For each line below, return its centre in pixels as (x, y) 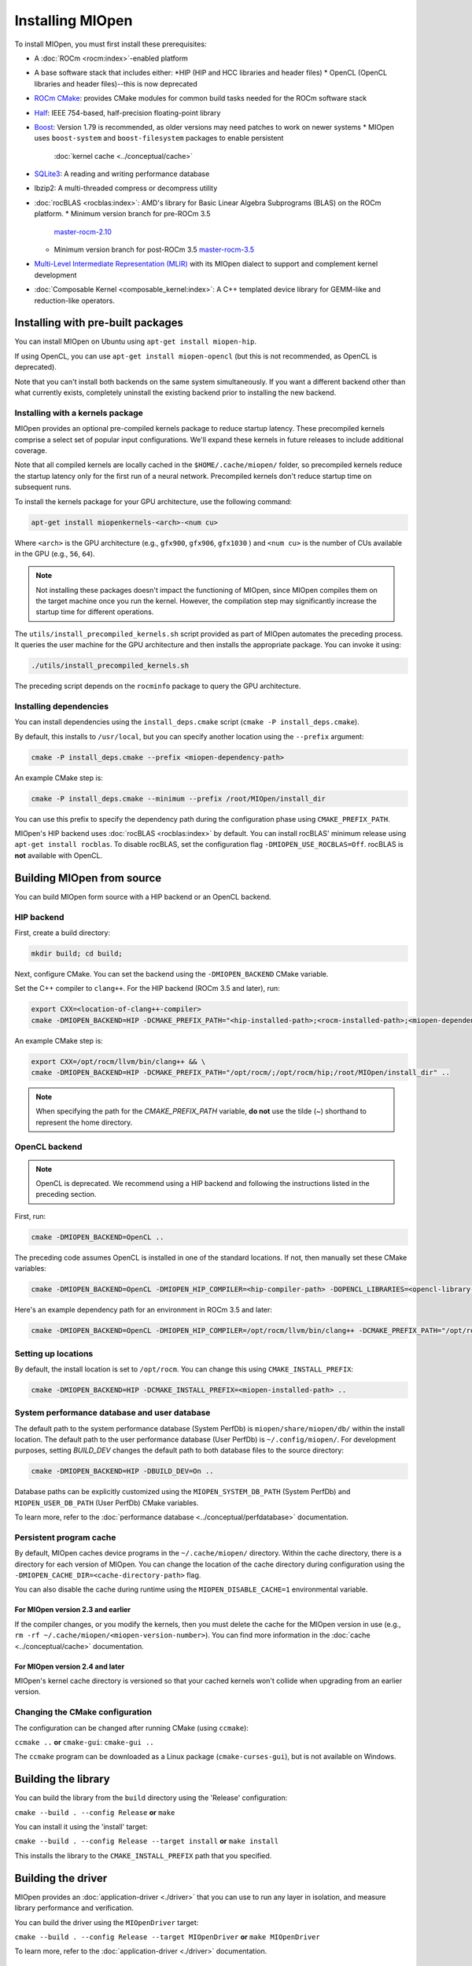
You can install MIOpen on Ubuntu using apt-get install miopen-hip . (136, 341)
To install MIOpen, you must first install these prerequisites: (111, 44)
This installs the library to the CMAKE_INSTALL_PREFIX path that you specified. (143, 1855)
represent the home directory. (84, 1122)
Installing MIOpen (74, 20)
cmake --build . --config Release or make (95, 1812)
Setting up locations (54, 1353)
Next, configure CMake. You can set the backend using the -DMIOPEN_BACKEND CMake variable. (171, 974)
